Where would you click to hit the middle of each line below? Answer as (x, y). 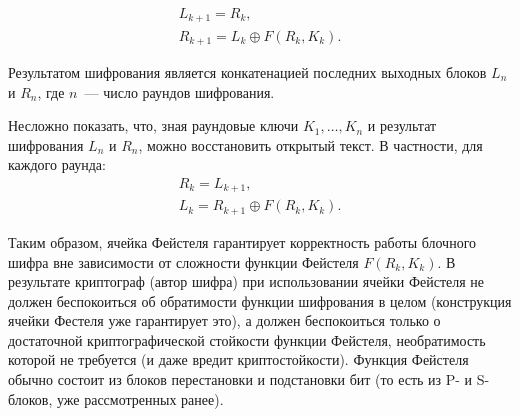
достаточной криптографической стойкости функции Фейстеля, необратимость (247, 339)
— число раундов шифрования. (179, 91)
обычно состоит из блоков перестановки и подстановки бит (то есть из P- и (240, 379)
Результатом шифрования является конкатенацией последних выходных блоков (247, 71)
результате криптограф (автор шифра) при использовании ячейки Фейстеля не (246, 281)
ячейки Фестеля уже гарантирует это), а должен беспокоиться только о (224, 320)
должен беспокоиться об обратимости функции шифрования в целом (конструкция (260, 300)
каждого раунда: (57, 164)
